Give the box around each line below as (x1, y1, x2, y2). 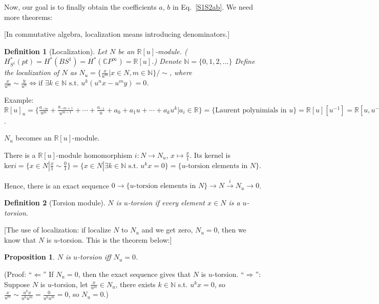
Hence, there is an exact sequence (4, 180, 110, 191)
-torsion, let (51, 278, 88, 289)
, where (169, 67, 192, 78)
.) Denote (152, 56, 182, 66)
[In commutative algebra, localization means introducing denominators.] (4, 29, 230, 39)
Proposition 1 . (4, 251, 55, 262)
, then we (217, 224, 246, 235)
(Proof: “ (4, 269, 32, 279)
